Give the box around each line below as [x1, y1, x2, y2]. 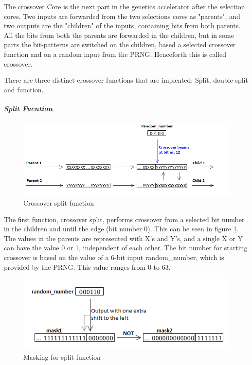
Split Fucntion [4, 103, 53, 113]
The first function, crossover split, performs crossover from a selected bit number [4, 214, 245, 224]
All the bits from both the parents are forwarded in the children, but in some [4, 30, 234, 40]
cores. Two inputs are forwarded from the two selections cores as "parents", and [4, 11, 240, 21]
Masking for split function [23, 351, 101, 362]
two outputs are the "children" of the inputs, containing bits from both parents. [4, 20, 241, 31]
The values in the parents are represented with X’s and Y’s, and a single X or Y [4, 233, 243, 243]
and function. [4, 84, 44, 94]
